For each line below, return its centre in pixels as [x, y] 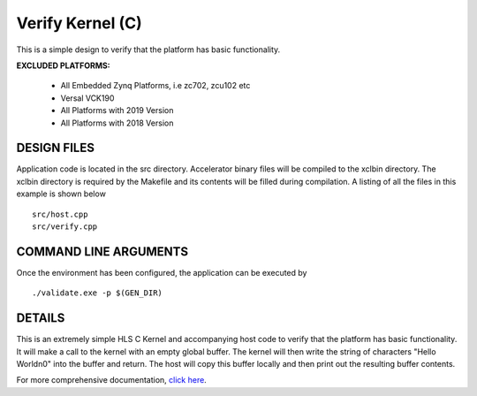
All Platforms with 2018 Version [117, 123]
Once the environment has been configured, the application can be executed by [162, 272]
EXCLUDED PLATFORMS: [63, 65]
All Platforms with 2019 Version [117, 110]
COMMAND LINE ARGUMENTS [102, 251]
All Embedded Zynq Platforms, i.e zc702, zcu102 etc [155, 86]
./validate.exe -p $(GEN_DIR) [98, 293]
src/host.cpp [60, 214]
